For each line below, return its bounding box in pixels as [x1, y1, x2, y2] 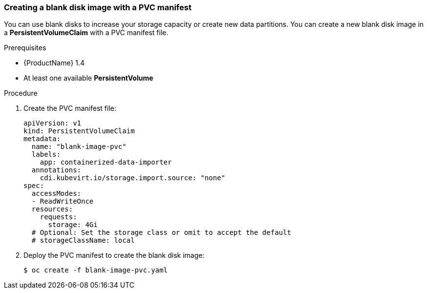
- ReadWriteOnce [31, 197, 94, 206]
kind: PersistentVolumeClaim [23, 127, 135, 135]
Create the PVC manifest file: [23, 104, 117, 113]
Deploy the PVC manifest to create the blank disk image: [23, 251, 205, 260]
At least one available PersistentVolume [23, 74, 153, 83]
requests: [40, 213, 77, 221]
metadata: [23, 135, 61, 143]
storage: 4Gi [48, 221, 98, 229]
